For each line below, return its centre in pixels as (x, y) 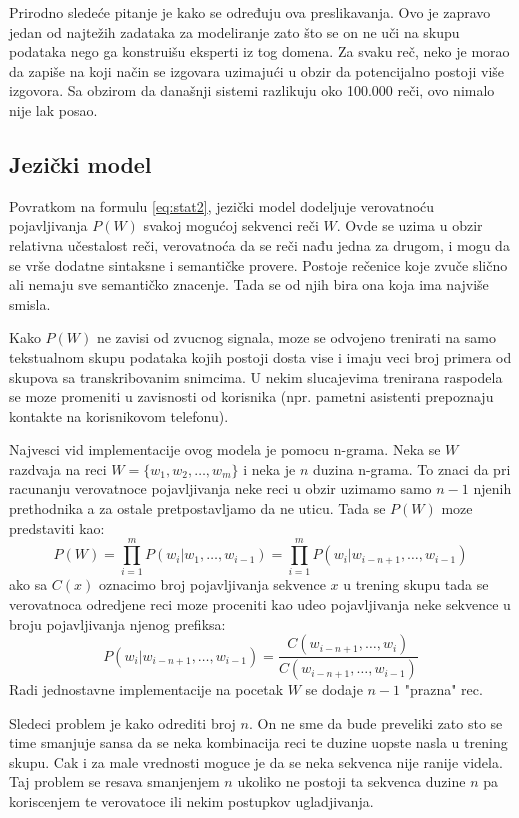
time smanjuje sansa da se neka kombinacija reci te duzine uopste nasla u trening (258, 742)
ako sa (28, 584)
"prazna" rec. (443, 689)
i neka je (269, 468)
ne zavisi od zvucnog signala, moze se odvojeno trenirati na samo (296, 337)
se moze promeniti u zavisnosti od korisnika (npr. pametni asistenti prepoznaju (251, 396)
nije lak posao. (53, 109)
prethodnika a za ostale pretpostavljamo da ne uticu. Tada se (197, 508)
